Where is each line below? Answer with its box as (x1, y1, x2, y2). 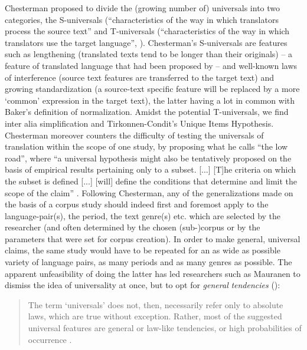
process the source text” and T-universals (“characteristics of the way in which (5, 25, 290, 37)
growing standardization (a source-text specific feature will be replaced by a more (5, 82, 300, 95)
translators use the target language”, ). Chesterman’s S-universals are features (5, 36, 288, 48)
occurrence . (28, 333, 72, 345)
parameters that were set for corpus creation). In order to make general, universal (5, 232, 301, 245)
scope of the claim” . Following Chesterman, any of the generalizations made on (5, 186, 293, 199)
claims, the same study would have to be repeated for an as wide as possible (5, 244, 280, 256)
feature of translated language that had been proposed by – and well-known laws (5, 59, 298, 71)
